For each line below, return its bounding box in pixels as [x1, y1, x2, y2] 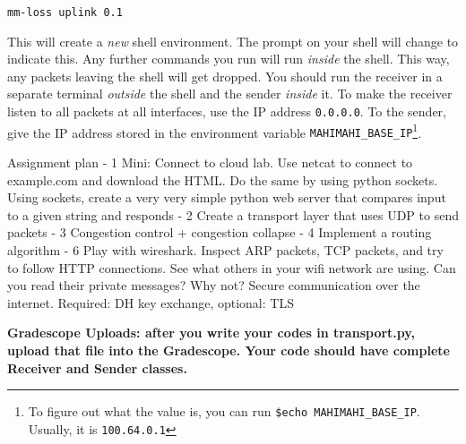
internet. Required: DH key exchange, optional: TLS [7, 293, 294, 312]
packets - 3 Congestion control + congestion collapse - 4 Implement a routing [7, 223, 432, 242]
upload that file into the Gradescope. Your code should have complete [7, 340, 450, 359]
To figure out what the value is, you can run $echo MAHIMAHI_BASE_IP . [28, 402, 420, 421]
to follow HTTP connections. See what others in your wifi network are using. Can [7, 258, 456, 277]
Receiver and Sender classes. [7, 358, 187, 377]
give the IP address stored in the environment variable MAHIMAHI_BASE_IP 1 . [7, 120, 422, 141]
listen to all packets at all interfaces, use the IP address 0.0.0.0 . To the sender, [7, 102, 446, 121]
